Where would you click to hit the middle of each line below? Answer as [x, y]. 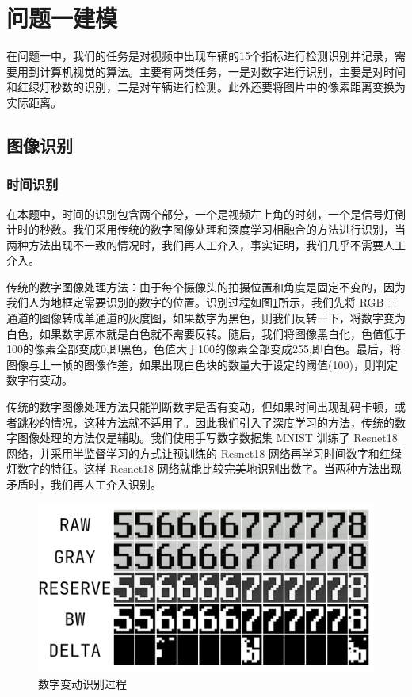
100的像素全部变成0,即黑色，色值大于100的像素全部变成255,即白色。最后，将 [204, 349]
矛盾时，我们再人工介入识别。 [84, 484]
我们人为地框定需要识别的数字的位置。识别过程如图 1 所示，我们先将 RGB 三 [203, 302]
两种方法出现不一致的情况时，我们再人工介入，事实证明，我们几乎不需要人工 [206, 244]
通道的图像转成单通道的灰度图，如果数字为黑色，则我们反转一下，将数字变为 [206, 318]
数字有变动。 [40, 380]
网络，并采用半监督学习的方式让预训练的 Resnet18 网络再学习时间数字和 [193, 453]
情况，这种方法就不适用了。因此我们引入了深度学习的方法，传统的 [222, 422]
